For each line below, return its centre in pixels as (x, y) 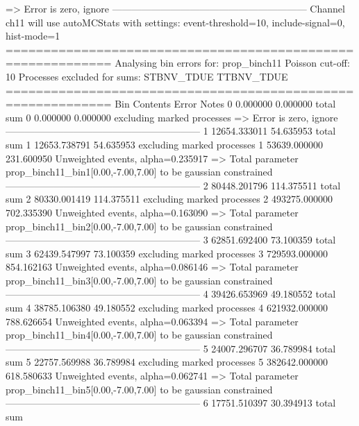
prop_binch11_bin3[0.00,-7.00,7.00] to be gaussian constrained (139, 280)
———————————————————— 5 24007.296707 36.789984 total (171, 348)
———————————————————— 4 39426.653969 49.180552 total (171, 294)
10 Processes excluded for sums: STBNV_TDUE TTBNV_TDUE (147, 76)
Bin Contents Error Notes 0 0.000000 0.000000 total (225, 104)
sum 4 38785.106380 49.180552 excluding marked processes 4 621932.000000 (167, 308)
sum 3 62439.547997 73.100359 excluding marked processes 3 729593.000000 (167, 253)
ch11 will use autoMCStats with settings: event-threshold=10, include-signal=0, (175, 22)
